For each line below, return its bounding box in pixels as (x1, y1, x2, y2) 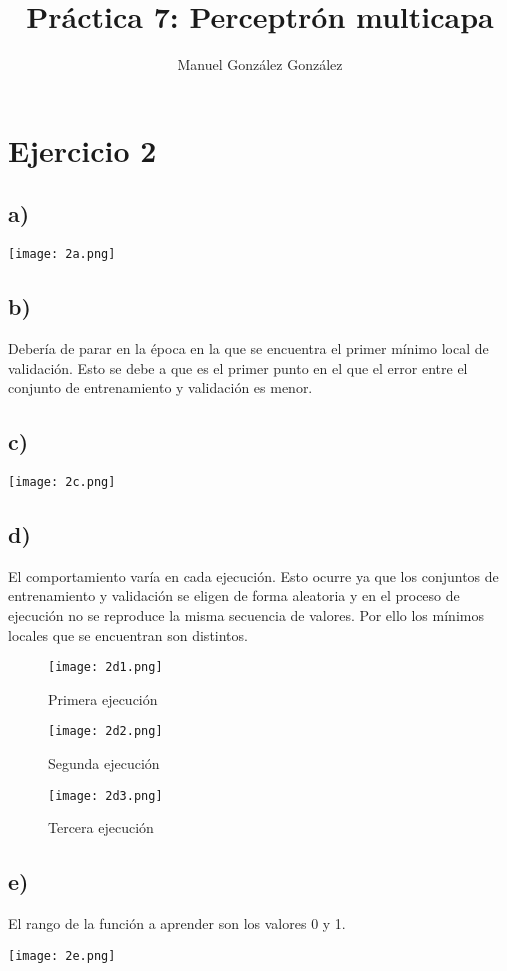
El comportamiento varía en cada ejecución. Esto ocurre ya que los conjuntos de (8, 565, 499, 586)
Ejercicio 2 (8, 129, 157, 170)
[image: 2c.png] (8, 474, 116, 489)
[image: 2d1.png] (48, 660, 163, 675)
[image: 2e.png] (8, 948, 116, 963)
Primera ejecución (48, 688, 158, 709)
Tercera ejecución (48, 817, 154, 838)
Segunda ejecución (48, 753, 160, 774)
